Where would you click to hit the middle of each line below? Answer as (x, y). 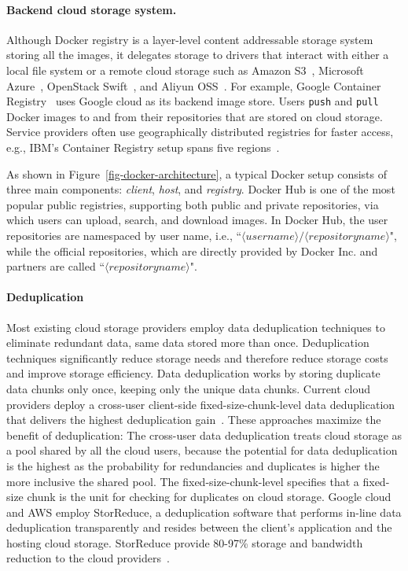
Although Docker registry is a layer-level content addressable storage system (190, 39)
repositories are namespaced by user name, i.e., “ (124, 235)
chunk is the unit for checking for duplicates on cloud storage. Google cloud (209, 497)
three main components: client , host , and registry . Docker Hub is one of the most (201, 189)
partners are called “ (56, 266)
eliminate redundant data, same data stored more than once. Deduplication (188, 343)
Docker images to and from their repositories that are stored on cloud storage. (195, 116)
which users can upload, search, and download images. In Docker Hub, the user (197, 220)
